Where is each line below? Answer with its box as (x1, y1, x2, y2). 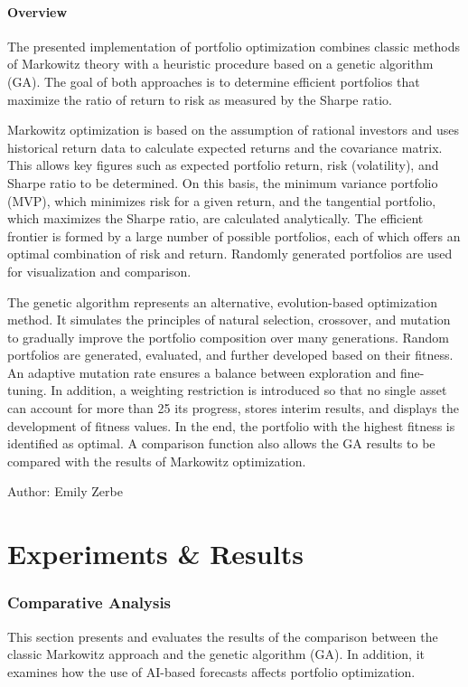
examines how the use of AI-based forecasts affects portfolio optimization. (7, 662, 416, 681)
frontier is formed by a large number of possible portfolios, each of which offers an (7, 226, 461, 245)
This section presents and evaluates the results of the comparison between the (7, 626, 438, 645)
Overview (7, 2, 68, 21)
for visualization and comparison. (7, 261, 192, 280)
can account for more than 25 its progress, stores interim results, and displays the (7, 399, 459, 418)
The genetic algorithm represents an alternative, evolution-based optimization (7, 292, 437, 311)
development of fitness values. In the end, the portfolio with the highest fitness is (7, 416, 455, 435)
